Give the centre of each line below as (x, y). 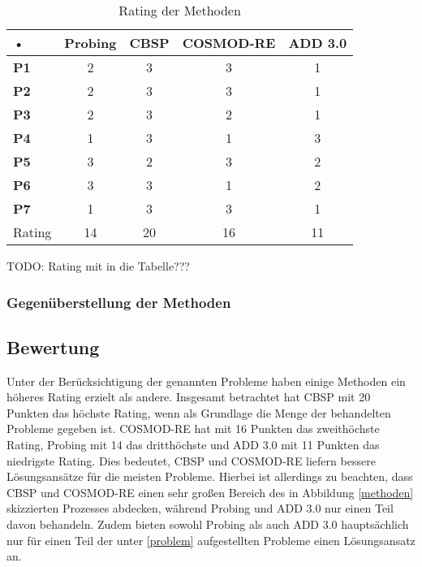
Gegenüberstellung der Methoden (119, 302)
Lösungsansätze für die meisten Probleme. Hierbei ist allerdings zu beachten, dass (210, 476)
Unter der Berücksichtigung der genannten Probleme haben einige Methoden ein (206, 381)
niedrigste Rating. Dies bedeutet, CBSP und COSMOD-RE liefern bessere (191, 460)
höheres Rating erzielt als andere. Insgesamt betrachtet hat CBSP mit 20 (189, 397)
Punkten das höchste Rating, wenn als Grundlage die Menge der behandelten (199, 412)
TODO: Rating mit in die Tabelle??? (98, 266)
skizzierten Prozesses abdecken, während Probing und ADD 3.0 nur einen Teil (200, 508)
